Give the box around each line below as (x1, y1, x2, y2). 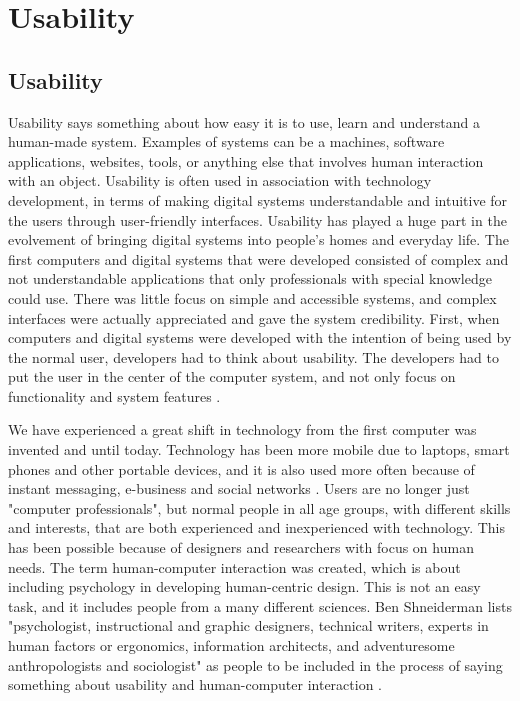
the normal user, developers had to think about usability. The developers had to (8, 346, 499, 367)
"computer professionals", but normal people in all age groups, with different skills (8, 497, 511, 518)
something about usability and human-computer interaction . (8, 674, 383, 695)
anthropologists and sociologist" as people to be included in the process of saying (8, 654, 503, 675)
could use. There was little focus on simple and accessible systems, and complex (8, 287, 497, 308)
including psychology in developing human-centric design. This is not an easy (8, 576, 481, 597)
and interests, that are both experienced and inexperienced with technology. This (8, 517, 506, 538)
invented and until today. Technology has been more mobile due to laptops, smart (8, 439, 510, 460)
